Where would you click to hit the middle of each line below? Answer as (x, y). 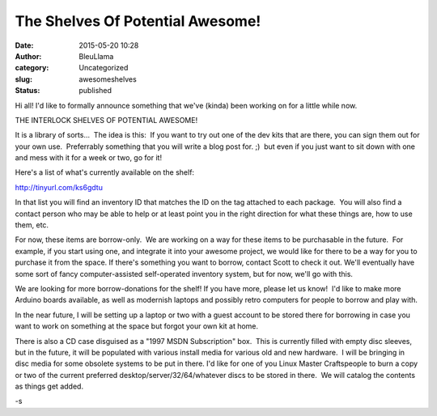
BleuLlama (96, 56)
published (95, 91)
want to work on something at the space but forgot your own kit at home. (137, 326)
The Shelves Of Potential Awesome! (138, 21)
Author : (28, 56)
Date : (24, 45)
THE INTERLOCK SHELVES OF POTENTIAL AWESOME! (106, 120)
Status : (28, 91)
